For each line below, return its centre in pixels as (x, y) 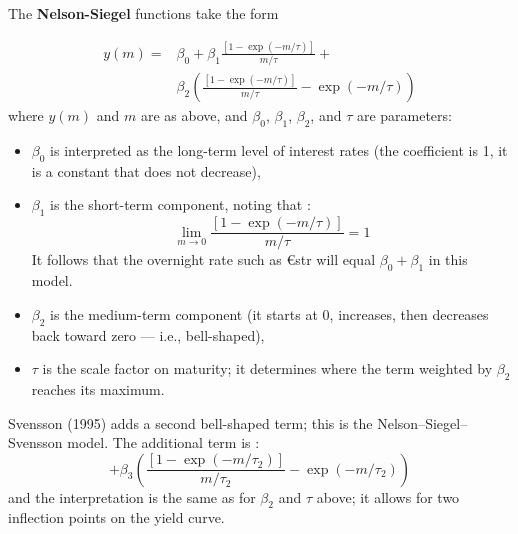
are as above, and (194, 115)
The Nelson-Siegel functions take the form (143, 13)
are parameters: (404, 115)
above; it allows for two (388, 496)
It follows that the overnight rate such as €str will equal (203, 259)
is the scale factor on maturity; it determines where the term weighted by (267, 368)
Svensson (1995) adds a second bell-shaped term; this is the (190, 422)
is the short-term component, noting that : (180, 204)
